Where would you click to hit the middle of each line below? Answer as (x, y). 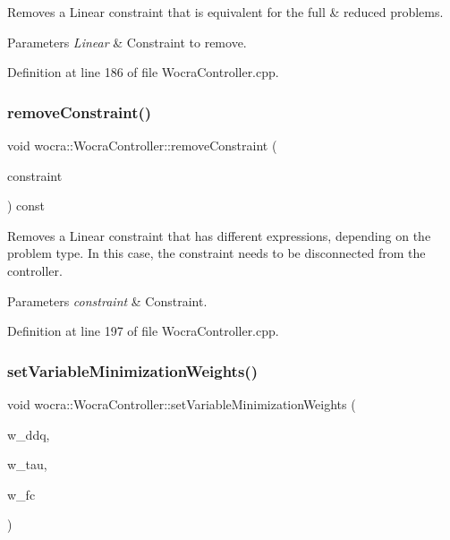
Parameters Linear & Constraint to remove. (127, 42)
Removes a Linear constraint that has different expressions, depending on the (219, 235)
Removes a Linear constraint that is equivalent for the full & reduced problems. (225, 12)
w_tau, (27, 464)
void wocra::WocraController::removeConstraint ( (142, 145)
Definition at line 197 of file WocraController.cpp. (143, 331)
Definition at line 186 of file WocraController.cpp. (143, 72)
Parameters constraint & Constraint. (107, 300)
